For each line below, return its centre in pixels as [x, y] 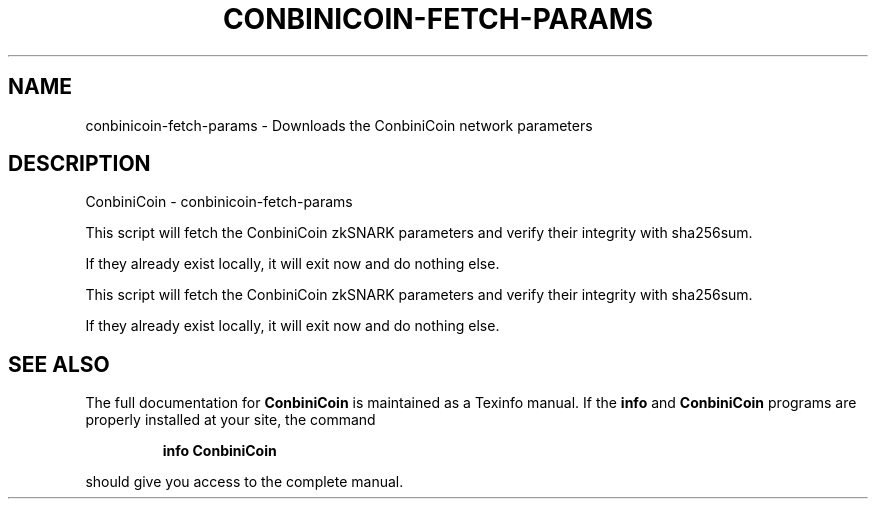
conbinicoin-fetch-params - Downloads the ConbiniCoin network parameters [339, 125]
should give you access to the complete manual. [244, 482]
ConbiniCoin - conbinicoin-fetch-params [219, 202]
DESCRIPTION [79, 164]
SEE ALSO [59, 364]
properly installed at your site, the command [230, 420]
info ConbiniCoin [219, 451]
